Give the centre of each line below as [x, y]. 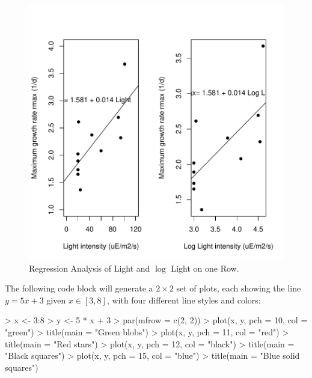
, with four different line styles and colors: [184, 300]
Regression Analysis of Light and [90, 268]
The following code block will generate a [79, 288]
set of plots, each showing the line [239, 288]
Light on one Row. [205, 268]
